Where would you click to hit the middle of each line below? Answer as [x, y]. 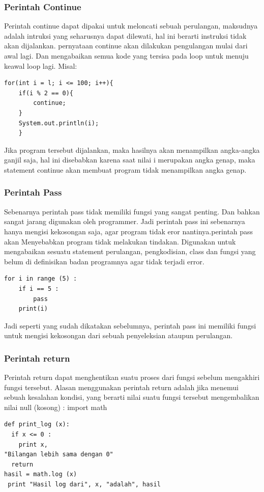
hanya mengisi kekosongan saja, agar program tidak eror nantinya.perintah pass [129, 231]
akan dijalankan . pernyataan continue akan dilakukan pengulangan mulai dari [126, 46]
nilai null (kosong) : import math [56, 407]
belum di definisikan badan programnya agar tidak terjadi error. [104, 261]
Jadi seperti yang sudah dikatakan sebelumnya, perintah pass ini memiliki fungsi [130, 325]
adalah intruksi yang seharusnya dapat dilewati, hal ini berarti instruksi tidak [125, 35]
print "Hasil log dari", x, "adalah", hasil [84, 485]
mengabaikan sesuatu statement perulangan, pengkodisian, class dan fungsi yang [130, 251]
